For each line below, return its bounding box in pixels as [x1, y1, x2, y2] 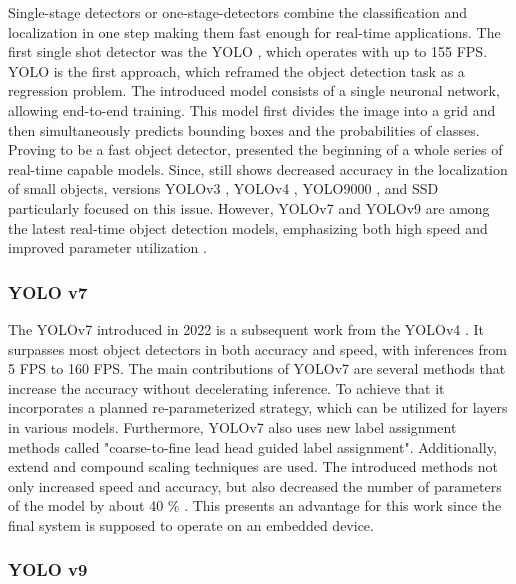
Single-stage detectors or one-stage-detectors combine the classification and [8, 2, 468, 22]
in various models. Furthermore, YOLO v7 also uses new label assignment [8, 416, 457, 437]
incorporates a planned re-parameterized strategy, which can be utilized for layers [8, 397, 508, 418]
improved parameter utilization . [8, 237, 207, 258]
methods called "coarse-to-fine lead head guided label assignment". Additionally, [8, 436, 497, 457]
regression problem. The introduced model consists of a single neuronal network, [8, 80, 500, 101]
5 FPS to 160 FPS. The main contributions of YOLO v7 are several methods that [8, 358, 506, 379]
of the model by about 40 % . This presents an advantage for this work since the [8, 495, 502, 516]
